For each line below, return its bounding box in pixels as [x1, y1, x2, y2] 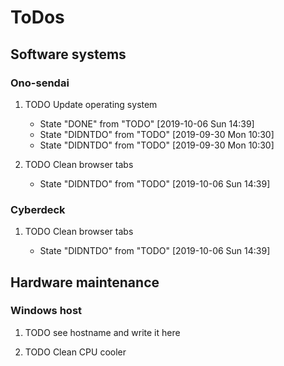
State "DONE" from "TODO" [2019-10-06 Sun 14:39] [39, 117, 255, 130]
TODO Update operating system [24, 98, 158, 110]
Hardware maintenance [10, 274, 160, 291]
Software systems [10, 46, 127, 63]
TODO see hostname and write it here [24, 326, 181, 338]
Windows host [10, 304, 83, 318]
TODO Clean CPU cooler [24, 346, 127, 358]
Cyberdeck [10, 202, 66, 216]
